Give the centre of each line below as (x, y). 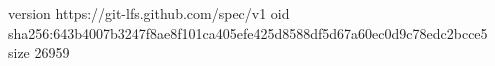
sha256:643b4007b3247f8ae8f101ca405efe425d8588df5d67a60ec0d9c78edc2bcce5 (248, 32)
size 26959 (39, 52)
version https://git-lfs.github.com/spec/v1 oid (149, 13)
